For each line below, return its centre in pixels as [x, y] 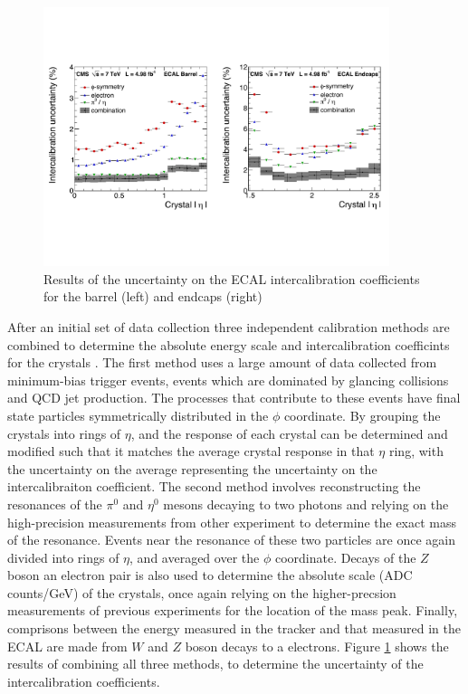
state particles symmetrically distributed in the [138, 415]
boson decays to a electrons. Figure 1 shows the [317, 646]
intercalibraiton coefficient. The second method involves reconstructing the [214, 486]
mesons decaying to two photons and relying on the [306, 504]
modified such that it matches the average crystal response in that [191, 451]
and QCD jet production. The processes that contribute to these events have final [234, 398]
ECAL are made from [67, 646]
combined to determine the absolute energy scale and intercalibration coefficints [229, 344]
